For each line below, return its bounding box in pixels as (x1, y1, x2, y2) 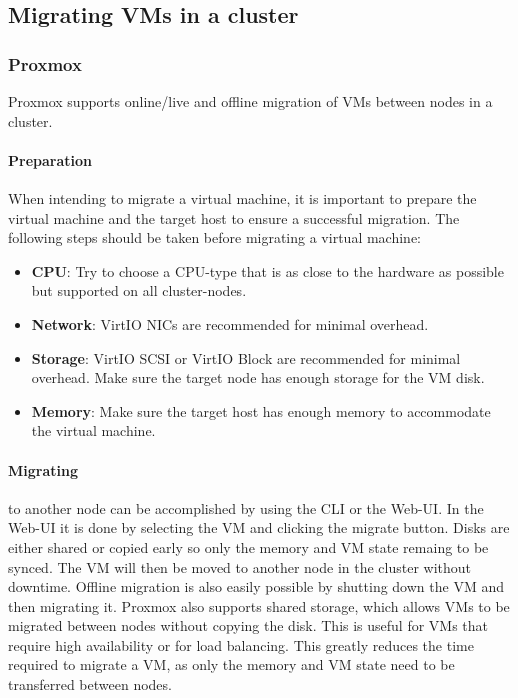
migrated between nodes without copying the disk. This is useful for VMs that (8, 615, 489, 636)
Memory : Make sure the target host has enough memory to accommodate (31, 400, 491, 421)
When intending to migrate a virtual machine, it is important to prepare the (8, 187, 477, 208)
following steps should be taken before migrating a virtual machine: (8, 227, 421, 248)
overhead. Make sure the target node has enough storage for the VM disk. (31, 367, 485, 388)
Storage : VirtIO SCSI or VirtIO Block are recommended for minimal (31, 347, 461, 368)
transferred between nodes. (8, 674, 172, 695)
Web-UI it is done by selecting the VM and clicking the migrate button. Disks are (8, 517, 510, 538)
